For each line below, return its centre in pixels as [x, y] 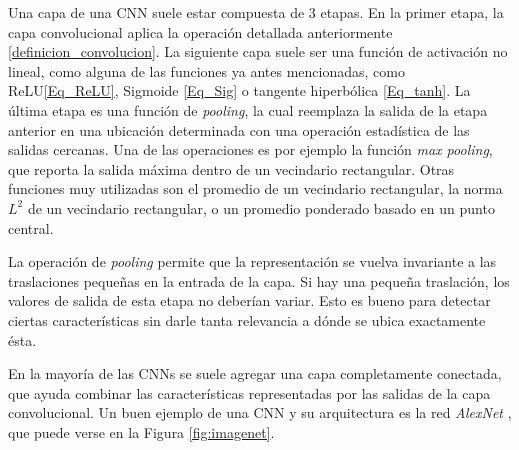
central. [31, 227]
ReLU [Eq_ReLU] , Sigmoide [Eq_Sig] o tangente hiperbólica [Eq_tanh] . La [239, 90]
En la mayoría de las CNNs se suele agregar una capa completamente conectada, [255, 373]
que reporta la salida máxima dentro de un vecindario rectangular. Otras [231, 168]
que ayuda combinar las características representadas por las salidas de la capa [249, 392]
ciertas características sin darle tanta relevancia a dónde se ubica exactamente [247, 319]
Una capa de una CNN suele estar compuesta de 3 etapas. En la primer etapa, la [256, 12]
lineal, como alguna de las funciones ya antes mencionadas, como [206, 70]
